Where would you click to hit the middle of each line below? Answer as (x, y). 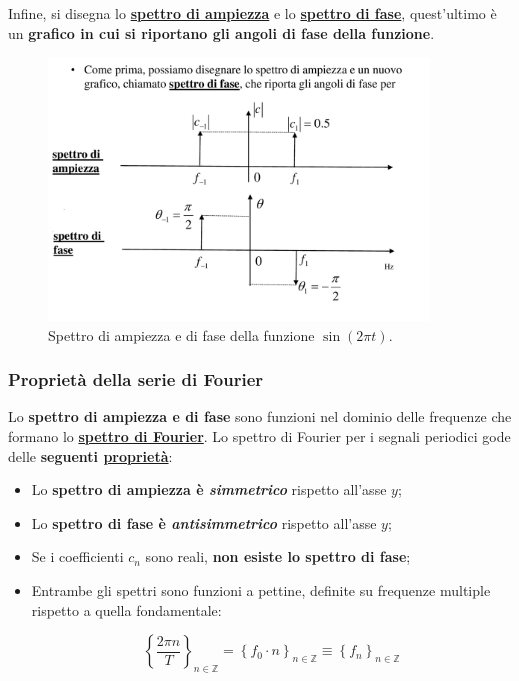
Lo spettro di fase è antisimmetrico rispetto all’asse (204, 522)
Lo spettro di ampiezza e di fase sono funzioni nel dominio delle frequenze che (260, 416)
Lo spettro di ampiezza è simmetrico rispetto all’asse (209, 489)
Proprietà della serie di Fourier (136, 379)
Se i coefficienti (77, 556)
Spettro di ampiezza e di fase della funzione (181, 334)
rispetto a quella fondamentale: (126, 609)
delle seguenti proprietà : (90, 455)
